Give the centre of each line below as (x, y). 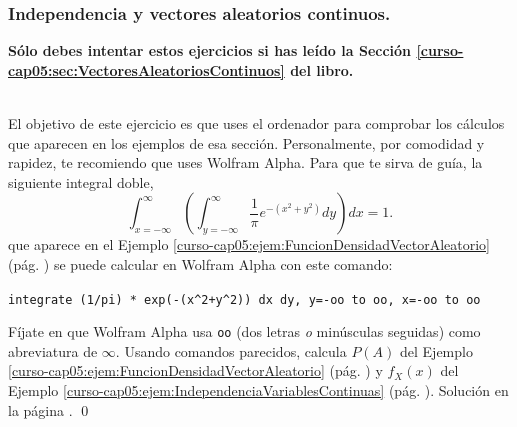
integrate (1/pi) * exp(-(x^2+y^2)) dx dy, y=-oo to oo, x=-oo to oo (244, 299)
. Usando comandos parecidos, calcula (231, 350)
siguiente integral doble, (81, 181)
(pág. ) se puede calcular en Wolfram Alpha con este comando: (200, 263)
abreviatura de (53, 350)
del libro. (322, 69)
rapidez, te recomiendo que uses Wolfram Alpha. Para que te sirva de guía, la (245, 162)
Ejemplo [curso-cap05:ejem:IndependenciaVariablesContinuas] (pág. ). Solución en (258, 390)
